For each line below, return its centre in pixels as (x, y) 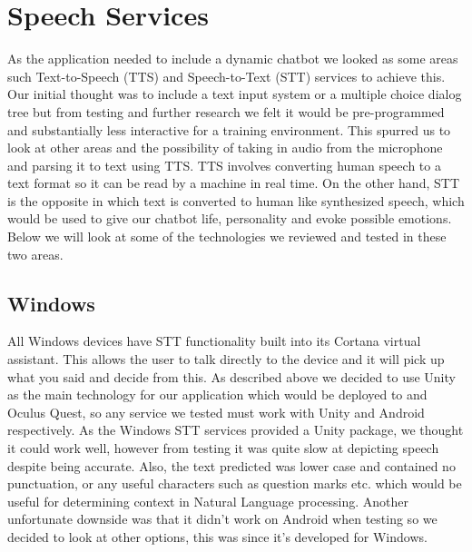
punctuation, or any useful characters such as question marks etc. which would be (235, 483)
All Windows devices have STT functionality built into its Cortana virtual (214, 341)
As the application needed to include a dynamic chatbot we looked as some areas (233, 59)
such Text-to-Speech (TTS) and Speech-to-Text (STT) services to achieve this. (226, 76)
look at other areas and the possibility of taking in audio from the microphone (225, 148)
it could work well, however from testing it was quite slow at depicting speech (223, 448)
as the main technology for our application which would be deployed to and (217, 394)
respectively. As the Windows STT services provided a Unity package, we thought (236, 430)
